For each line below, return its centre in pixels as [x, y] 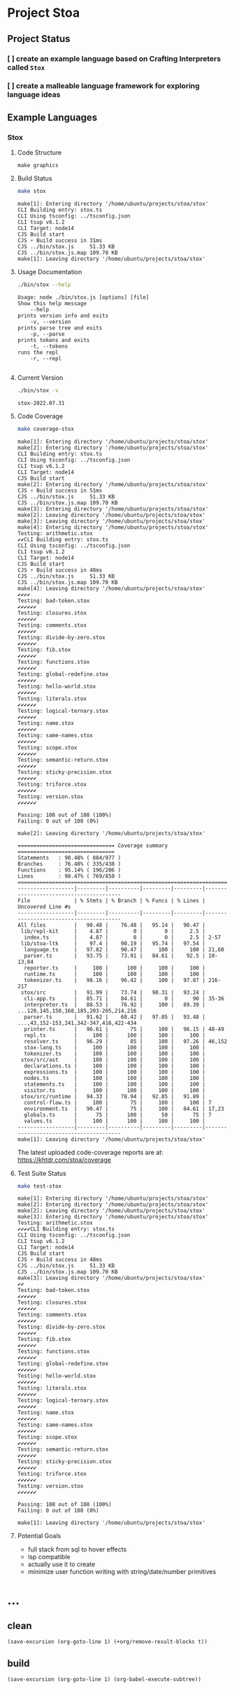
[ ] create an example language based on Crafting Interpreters [114, 59]
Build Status [35, 178]
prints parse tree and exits [60, 328]
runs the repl [38, 352]
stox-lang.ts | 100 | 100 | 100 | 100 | [115, 1047]
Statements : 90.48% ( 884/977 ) [69, 858]
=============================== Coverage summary [93, 845]
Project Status [39, 39]
